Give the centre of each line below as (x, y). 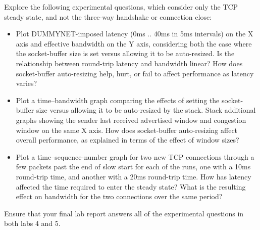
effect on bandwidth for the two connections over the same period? (119, 196)
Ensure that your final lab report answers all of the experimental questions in (124, 213)
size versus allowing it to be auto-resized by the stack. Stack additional (146, 110)
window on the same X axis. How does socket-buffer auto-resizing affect (127, 130)
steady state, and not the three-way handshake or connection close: (108, 16)
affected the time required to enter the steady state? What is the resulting (131, 186)
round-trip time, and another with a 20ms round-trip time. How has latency (134, 176)
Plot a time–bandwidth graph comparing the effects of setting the (118, 100)
